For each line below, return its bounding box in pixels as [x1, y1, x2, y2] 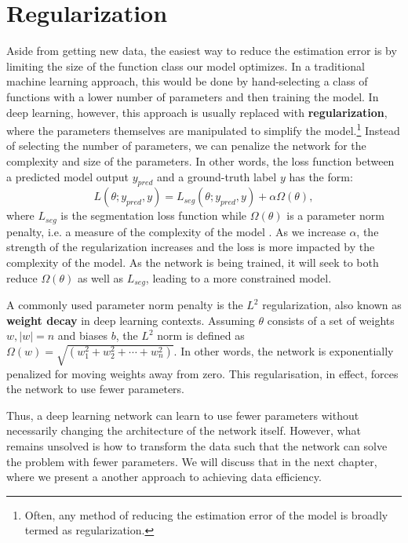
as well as [77, 269, 123, 286]
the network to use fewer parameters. [6, 381, 184, 397]
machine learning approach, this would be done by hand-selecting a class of [6, 73, 368, 89]
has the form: [289, 168, 353, 184]
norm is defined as [157, 327, 245, 344]
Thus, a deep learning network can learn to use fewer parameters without [6, 406, 359, 423]
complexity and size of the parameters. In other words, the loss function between [6, 152, 395, 169]
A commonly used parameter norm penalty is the [6, 297, 243, 313]
